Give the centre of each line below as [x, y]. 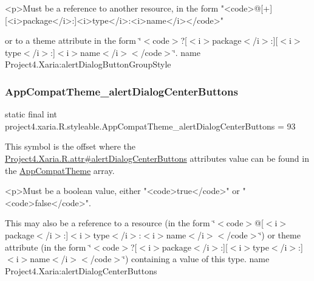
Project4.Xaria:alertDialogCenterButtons [81, 270]
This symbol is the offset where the [70, 146]
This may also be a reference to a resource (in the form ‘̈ [110, 223]
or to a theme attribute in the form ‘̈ [73, 40]
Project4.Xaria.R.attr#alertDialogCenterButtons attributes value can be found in [157, 158]
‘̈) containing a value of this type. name [196, 259]
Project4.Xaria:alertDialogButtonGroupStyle [88, 64]
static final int [31, 114]
